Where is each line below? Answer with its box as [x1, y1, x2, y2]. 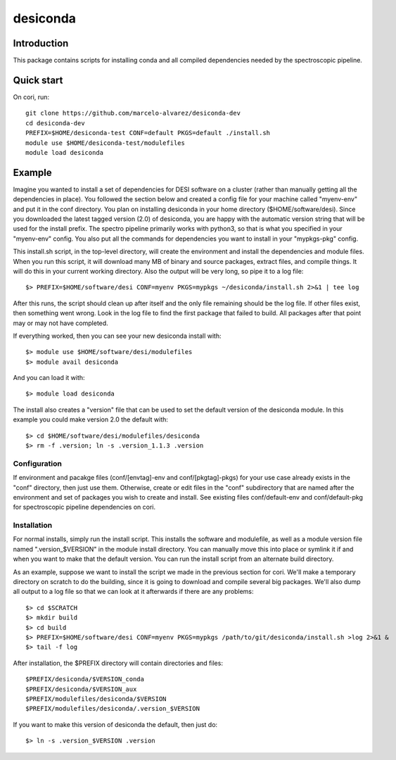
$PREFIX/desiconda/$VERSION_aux [25, 685, 137, 693]
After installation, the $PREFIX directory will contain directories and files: [13, 659, 223, 667]
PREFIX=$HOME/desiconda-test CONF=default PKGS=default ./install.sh [25, 129, 271, 137]
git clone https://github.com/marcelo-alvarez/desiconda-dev [25, 109, 241, 118]
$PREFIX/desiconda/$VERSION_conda [25, 676, 144, 683]
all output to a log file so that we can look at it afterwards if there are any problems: [13, 588, 254, 596]
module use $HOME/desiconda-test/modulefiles [25, 139, 186, 147]
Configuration [13, 458, 63, 468]
